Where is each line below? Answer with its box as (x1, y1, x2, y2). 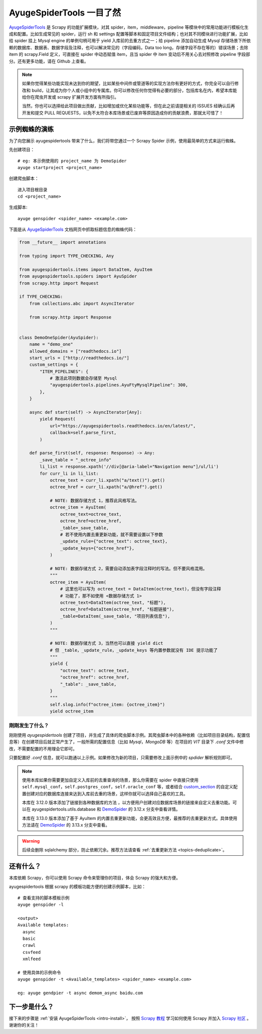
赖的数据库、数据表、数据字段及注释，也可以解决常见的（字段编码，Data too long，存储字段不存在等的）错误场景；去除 (9, 44, 248, 51)
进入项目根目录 (17, 187, 48, 192)
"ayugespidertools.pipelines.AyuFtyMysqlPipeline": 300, (49, 382, 188, 388)
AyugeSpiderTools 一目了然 (9, 7, 121, 18)
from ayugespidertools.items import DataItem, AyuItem (19, 267, 152, 272)
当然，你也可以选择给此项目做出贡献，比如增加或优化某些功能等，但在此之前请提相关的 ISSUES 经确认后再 (22, 103, 235, 109)
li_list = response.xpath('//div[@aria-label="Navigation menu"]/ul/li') (39, 464, 219, 470)
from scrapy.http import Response (29, 314, 112, 320)
